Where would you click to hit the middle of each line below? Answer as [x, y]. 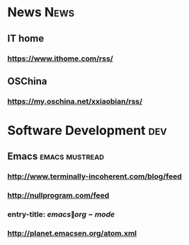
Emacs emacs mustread [56, 156]
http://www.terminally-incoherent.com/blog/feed [94, 177]
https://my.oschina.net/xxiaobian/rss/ [75, 101]
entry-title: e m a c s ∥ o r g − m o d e [61, 215]
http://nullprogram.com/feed [58, 196]
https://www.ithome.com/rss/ [60, 59]
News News [41, 12]
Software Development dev [87, 131]
